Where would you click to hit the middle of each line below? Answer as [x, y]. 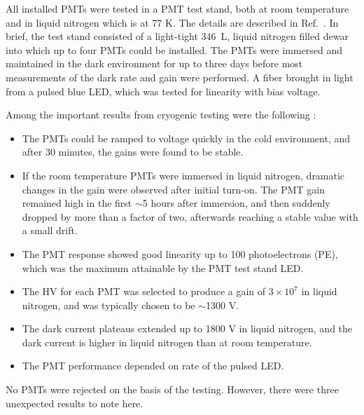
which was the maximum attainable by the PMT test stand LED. [163, 267]
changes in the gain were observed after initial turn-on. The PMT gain [173, 189]
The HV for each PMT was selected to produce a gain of [144, 291]
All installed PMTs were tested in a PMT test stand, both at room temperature [177, 8]
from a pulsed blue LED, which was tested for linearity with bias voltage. [163, 91]
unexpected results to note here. [75, 403]
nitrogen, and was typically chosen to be [108, 305]
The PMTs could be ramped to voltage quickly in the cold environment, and [186, 138]
